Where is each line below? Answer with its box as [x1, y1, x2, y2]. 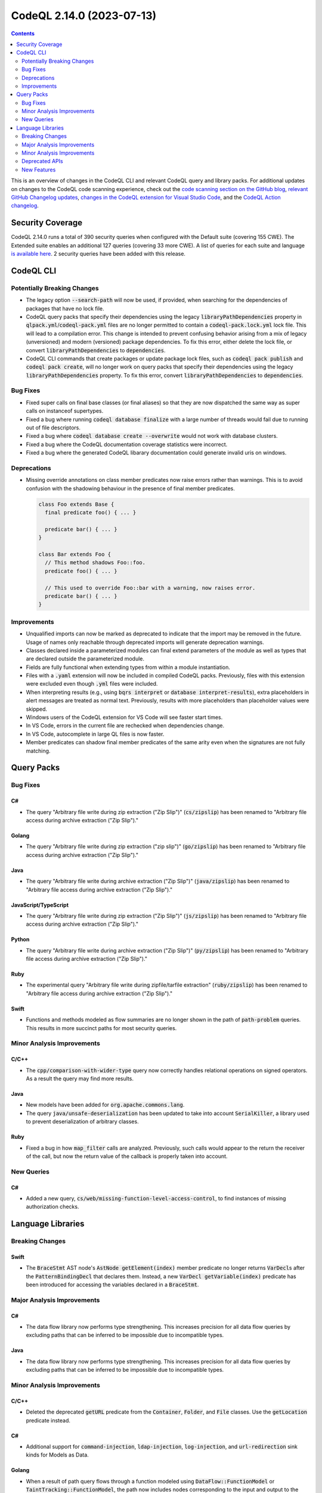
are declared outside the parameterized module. [26, 655, 145, 662]
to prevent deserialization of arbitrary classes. [26, 1118, 140, 1125]
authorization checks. [26, 1203, 79, 1211]
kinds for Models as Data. [26, 1451, 89, 1458]
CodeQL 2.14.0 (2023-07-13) [11, 9, 157, 22]
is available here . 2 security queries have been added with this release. [11, 250, 186, 257]
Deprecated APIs [21, 158, 63, 165]
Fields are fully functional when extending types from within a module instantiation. [26, 663, 231, 671]
